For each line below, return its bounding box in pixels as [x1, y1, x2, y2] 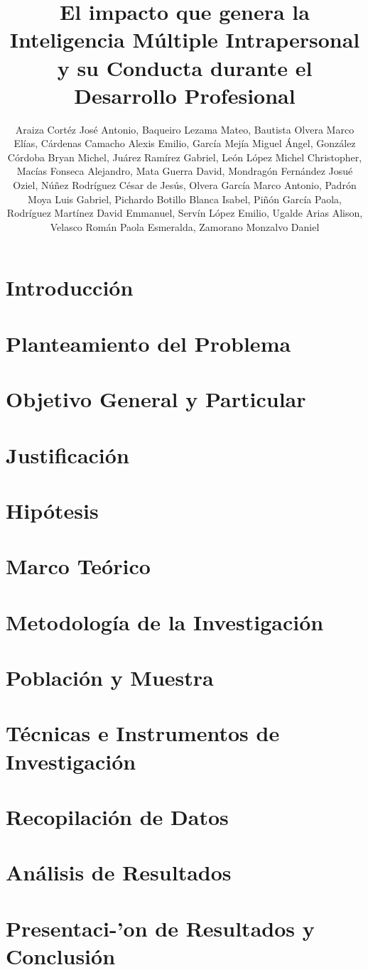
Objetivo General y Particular [6, 384, 306, 414]
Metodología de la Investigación [6, 607, 324, 636]
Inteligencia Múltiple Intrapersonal [9, 25, 360, 54]
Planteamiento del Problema [6, 328, 291, 357]
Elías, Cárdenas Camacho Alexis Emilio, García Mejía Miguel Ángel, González [13, 136, 356, 151]
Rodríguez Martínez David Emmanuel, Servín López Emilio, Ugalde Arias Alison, [6, 205, 363, 220]
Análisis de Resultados [6, 858, 232, 887]
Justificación [6, 440, 129, 469]
